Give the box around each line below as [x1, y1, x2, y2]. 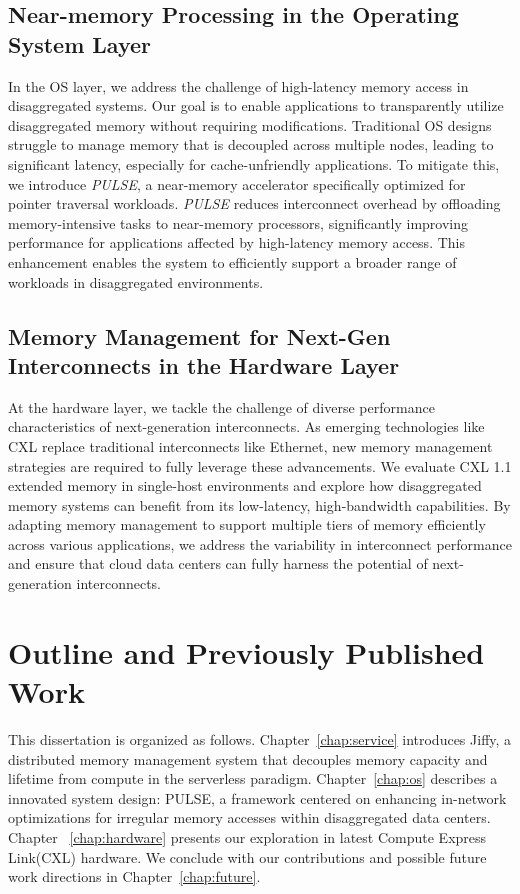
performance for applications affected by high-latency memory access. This [8, 232, 465, 253]
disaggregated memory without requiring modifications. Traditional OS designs [8, 114, 492, 135]
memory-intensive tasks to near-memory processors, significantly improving [8, 212, 469, 233]
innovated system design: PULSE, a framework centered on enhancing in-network [8, 787, 507, 808]
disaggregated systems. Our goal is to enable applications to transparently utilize [8, 95, 504, 116]
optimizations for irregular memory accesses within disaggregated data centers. [8, 807, 491, 828]
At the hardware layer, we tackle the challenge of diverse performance [8, 396, 435, 417]
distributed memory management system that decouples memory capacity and [8, 748, 488, 769]
